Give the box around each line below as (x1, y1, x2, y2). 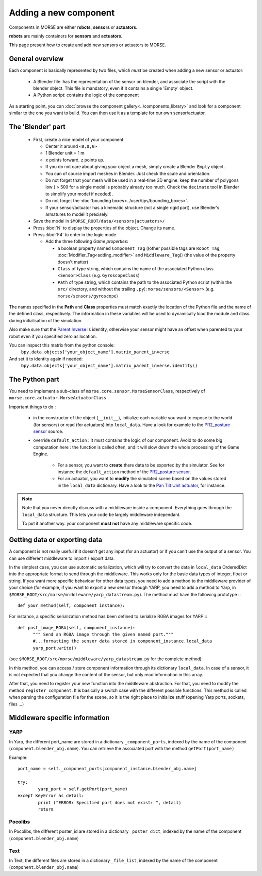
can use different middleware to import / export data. (9, 555, 115, 561)
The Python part (9, 375, 60, 383)
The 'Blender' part (9, 123, 65, 131)
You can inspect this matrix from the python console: (9, 342, 115, 348)
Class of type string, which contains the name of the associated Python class (57, 266, 213, 272)
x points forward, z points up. (45, 157, 104, 163)
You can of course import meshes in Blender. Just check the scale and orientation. (45, 171, 211, 176)
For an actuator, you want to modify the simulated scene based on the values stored (57, 476, 227, 481)
